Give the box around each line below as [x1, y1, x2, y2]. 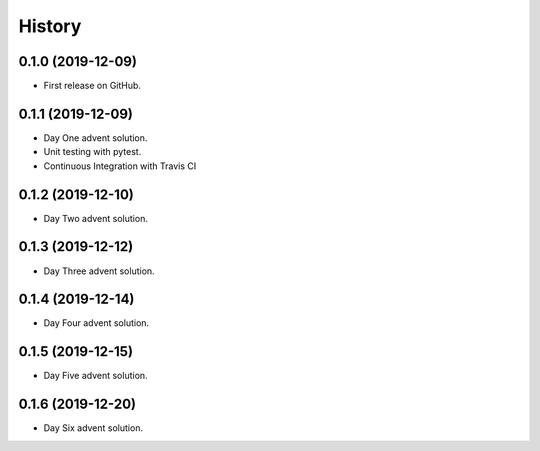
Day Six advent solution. [43, 422, 144, 434]
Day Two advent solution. [43, 212, 149, 224]
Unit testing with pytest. [43, 146, 142, 158]
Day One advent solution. [43, 131, 148, 144]
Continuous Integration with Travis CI [43, 160, 197, 172]
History [18, 15, 82, 37]
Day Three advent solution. [43, 265, 155, 277]
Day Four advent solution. [43, 317, 150, 329]
